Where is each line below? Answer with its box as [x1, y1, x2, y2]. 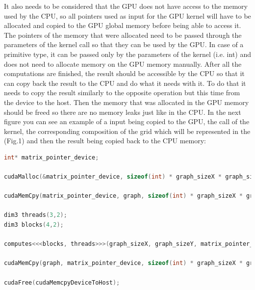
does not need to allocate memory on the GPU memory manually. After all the [4, 58, 242, 69]
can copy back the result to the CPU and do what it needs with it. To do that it [4, 78, 246, 88]
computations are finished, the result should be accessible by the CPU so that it [4, 68, 245, 79]
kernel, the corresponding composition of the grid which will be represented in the [4, 126, 251, 136]
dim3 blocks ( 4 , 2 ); [4, 221, 64, 229]
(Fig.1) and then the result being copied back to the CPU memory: [4, 135, 206, 146]
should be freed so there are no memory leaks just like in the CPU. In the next [4, 106, 241, 117]
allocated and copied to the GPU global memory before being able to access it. [4, 20, 241, 30]
